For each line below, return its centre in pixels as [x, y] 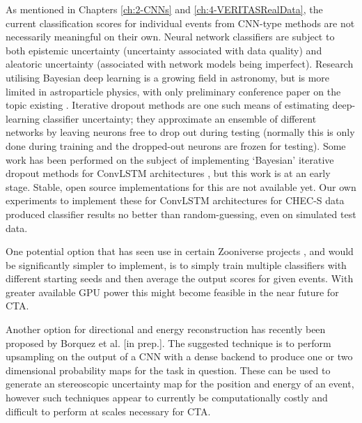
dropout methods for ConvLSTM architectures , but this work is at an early [168, 173]
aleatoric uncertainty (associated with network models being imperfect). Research [180, 64]
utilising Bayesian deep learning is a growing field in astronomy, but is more [168, 77]
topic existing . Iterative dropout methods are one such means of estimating [167, 105]
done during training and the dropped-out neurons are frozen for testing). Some [176, 145]
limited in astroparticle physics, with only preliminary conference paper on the [173, 91]
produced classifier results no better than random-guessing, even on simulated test [181, 214]
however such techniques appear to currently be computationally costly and [167, 398]
